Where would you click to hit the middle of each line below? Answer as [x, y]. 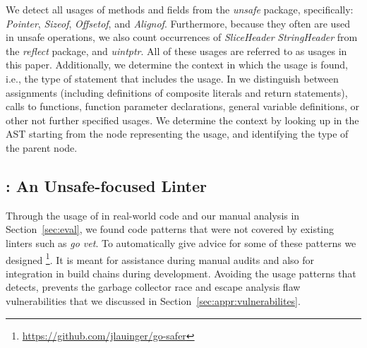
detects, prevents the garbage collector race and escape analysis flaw [153, 287]
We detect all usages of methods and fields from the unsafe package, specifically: [180, 9]
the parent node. [42, 147]
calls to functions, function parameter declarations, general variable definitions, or [183, 106]
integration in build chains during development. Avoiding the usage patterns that [181, 273]
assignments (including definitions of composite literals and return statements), [177, 92]
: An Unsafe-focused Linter [106, 185]
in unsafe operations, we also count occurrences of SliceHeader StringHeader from [182, 37]
